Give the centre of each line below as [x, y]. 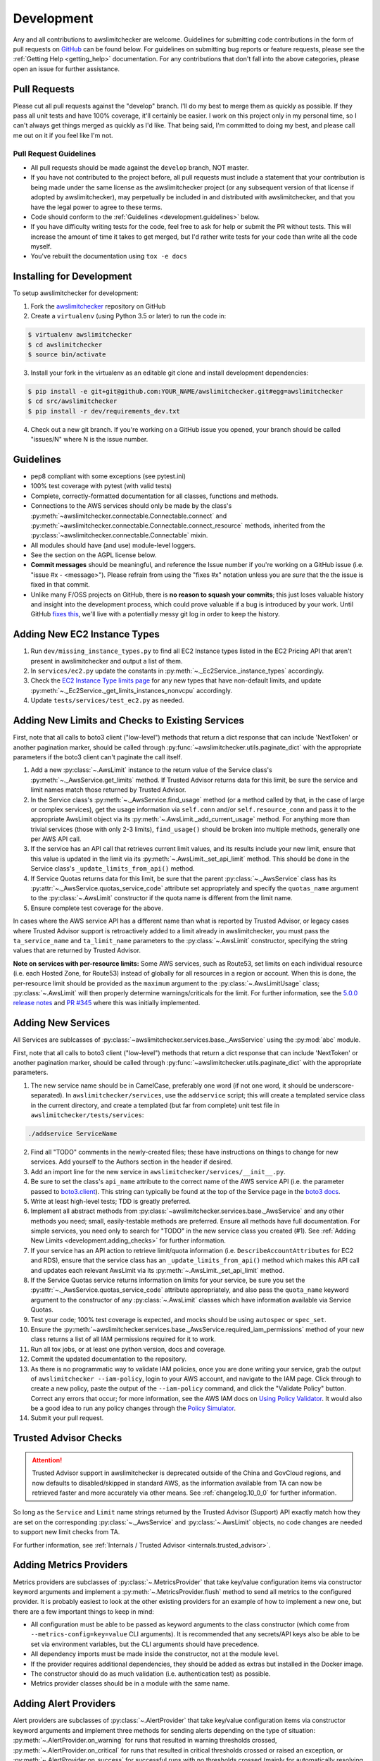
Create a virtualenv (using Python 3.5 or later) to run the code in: [128, 316]
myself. [41, 247]
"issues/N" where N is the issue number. [89, 440]
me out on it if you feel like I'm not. [63, 135]
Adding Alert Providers [64, 1704]
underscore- [336, 1085]
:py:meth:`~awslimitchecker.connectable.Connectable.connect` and [129, 516]
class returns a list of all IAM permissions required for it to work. [123, 1339]
